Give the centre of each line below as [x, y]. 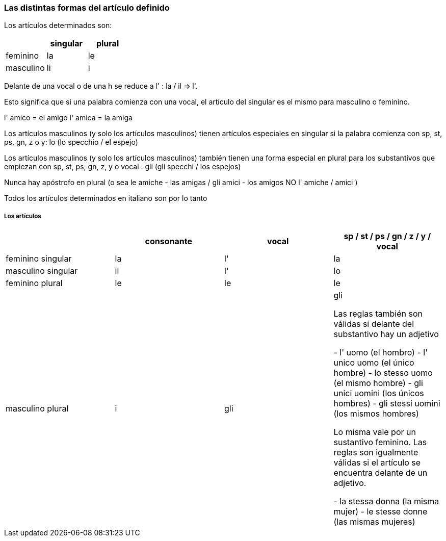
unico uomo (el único [374, 363]
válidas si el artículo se [377, 463]
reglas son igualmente [376, 453]
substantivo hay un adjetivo [386, 334]
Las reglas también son [378, 314]
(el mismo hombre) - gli [378, 383]
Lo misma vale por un [375, 432]
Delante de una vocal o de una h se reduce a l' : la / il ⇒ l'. [101, 86]
